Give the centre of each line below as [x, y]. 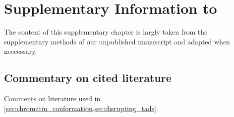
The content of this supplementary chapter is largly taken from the [106, 32]
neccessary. [21, 51]
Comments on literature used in [52, 98]
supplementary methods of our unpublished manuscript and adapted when [117, 41]
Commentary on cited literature [88, 78]
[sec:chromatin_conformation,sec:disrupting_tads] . [81, 108]
